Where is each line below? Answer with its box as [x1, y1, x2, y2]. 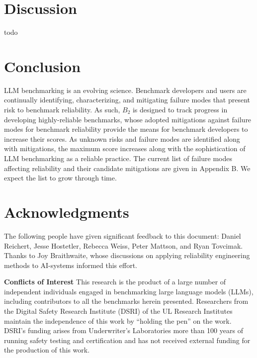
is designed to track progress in [132, 104, 228, 115]
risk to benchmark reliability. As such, [4, 104, 120, 115]
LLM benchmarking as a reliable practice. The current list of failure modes [4, 153, 232, 163]
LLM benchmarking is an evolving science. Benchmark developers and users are [4, 85, 247, 95]
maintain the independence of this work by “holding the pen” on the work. [4, 315, 232, 326]
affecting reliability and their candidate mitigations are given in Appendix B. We [4, 163, 251, 173]
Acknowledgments [4, 201, 129, 222]
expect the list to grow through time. [4, 173, 117, 183]
